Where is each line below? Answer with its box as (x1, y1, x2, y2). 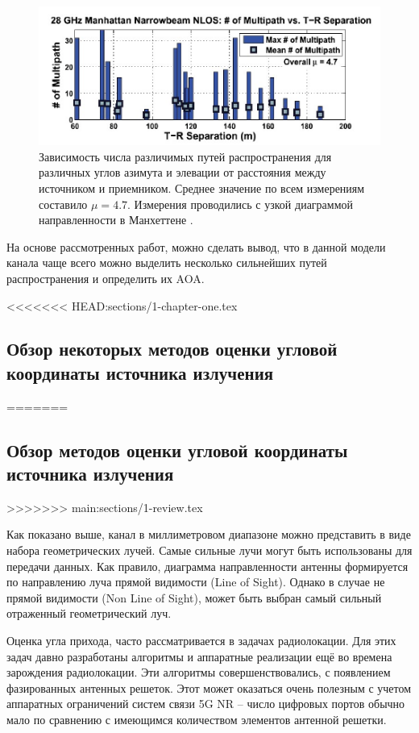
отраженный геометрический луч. (6, 605, 172, 622)
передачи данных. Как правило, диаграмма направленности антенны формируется (6, 557, 409, 574)
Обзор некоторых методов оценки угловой (6, 336, 338, 361)
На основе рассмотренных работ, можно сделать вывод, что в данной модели (6, 238, 386, 255)
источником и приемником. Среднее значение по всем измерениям (39, 179, 365, 196)
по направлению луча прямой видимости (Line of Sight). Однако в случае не (6, 573, 385, 590)
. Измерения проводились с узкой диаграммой (127, 195, 354, 212)
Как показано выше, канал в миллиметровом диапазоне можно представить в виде (6, 526, 411, 543)
